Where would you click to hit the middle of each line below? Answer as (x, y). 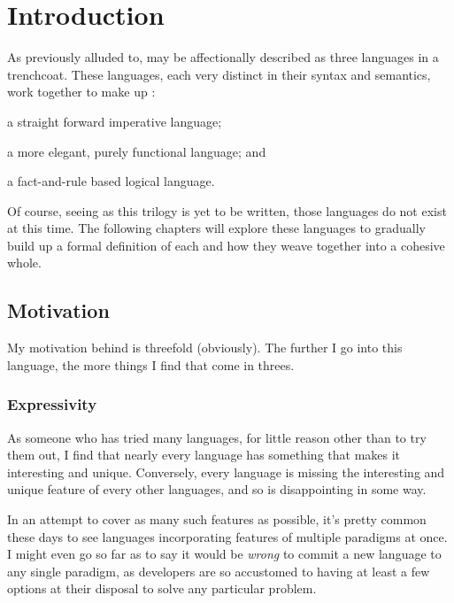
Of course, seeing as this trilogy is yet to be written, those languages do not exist (227, 210)
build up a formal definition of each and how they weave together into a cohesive (226, 245)
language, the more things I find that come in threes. (151, 364)
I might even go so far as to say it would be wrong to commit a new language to (224, 554)
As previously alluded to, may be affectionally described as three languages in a (223, 57)
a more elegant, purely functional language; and (137, 151)
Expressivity (52, 404)
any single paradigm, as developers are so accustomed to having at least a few (219, 571)
